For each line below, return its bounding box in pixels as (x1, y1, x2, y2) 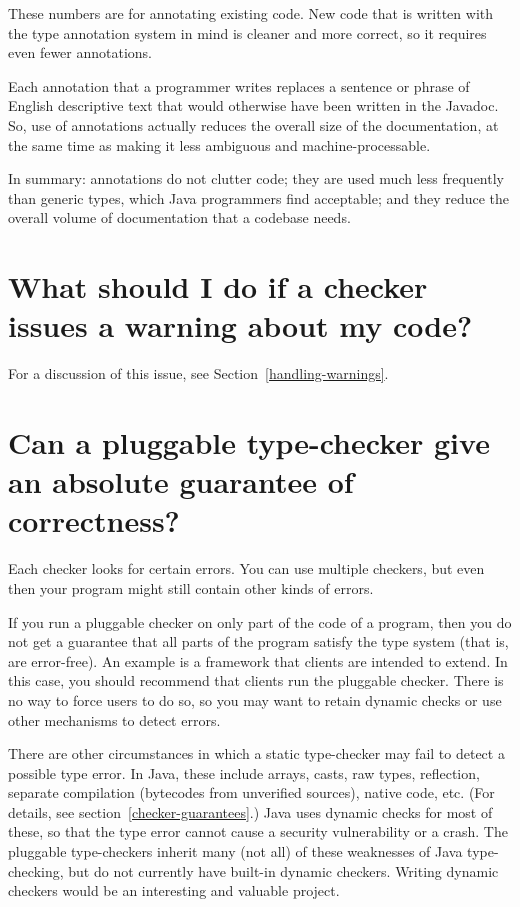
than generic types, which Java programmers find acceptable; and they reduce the (8, 187, 510, 208)
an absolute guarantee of (8, 461, 354, 502)
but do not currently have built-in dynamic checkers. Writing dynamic (68, 860, 499, 881)
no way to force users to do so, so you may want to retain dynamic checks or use (8, 689, 502, 710)
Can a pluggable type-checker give (8, 422, 490, 463)
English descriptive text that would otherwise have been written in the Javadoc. (8, 95, 499, 116)
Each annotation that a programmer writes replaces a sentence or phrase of (8, 75, 470, 96)
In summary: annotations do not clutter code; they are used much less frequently (8, 168, 504, 189)
